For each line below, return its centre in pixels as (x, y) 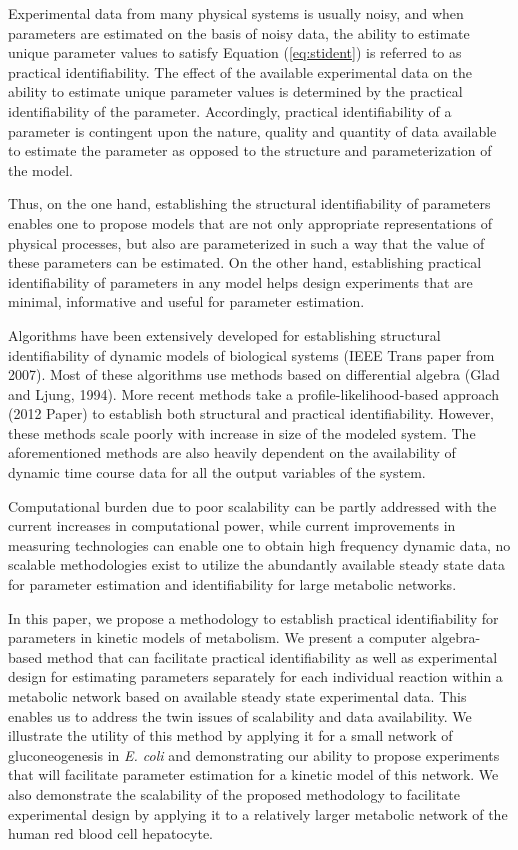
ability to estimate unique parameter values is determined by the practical (235, 91)
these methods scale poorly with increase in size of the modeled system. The (242, 432)
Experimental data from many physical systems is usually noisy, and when (236, 13)
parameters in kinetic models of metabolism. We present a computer (217, 637)
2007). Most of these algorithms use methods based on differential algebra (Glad (254, 374)
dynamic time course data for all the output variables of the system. (217, 472)
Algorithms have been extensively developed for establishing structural (224, 334)
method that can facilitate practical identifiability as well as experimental (272, 656)
